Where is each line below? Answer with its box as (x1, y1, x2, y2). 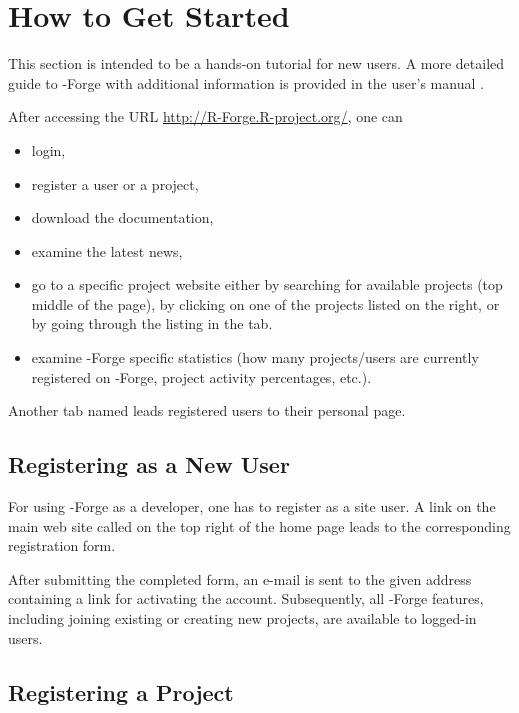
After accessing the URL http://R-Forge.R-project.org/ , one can (8, 106, 403, 127)
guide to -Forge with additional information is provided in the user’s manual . (8, 72, 484, 93)
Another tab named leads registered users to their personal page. (8, 400, 406, 421)
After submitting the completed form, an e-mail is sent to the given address (8, 568, 472, 589)
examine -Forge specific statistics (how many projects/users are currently (31, 347, 479, 368)
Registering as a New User (8, 449, 290, 480)
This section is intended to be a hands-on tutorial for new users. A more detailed (8, 53, 505, 74)
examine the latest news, (31, 240, 183, 261)
